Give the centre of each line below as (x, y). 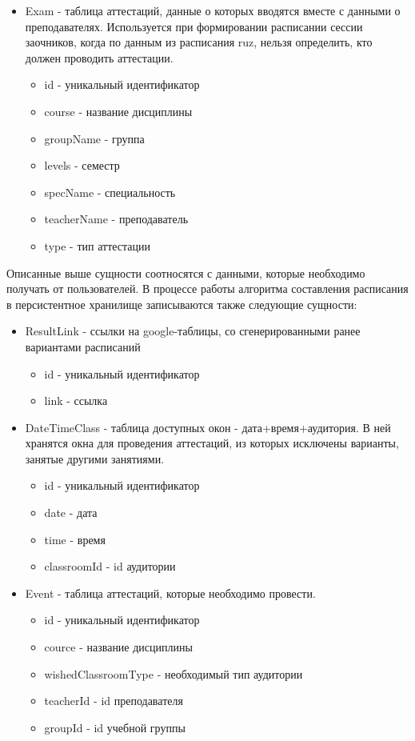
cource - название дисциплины (118, 647)
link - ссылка (76, 401)
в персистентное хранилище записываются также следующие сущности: (182, 304)
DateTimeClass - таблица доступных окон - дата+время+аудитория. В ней (208, 427)
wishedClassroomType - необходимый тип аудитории (174, 673)
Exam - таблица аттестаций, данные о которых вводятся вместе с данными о (213, 10)
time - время (75, 539)
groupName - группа (94, 138)
